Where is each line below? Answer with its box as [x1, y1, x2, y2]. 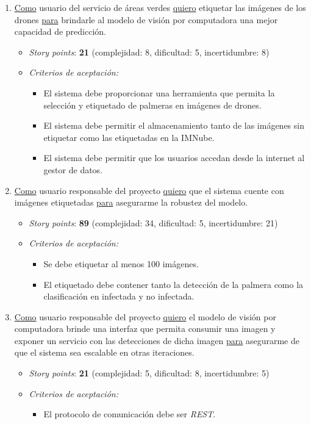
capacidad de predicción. [14, 25, 106, 38]
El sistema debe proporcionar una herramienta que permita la [43, 86, 275, 99]
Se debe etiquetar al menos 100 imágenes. [43, 257, 199, 270]
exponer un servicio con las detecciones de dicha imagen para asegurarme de [14, 334, 299, 347]
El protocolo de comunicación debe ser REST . [43, 408, 216, 420]
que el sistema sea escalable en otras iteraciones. [14, 346, 195, 359]
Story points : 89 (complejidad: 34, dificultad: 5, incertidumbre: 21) [29, 216, 278, 229]
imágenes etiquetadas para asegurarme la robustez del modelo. [14, 196, 248, 209]
